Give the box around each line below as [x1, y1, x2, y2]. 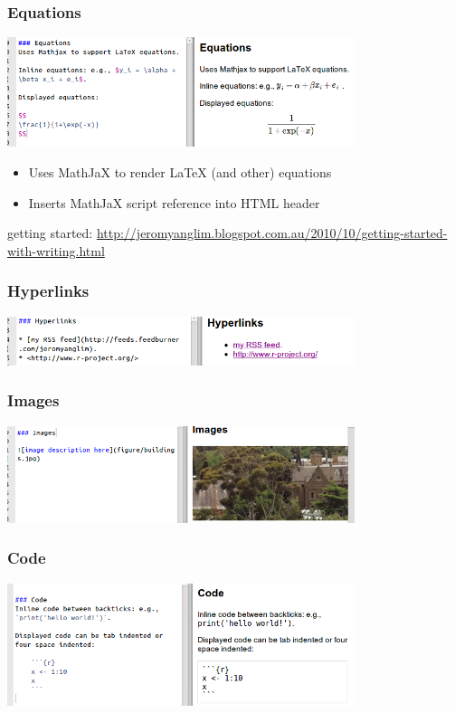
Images [7, 389, 60, 412]
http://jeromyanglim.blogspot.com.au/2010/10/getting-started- [96, 223, 448, 242]
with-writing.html [7, 241, 105, 260]
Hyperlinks [7, 280, 90, 302]
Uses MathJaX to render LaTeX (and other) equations [28, 162, 332, 181]
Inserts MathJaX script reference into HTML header [28, 193, 320, 212]
